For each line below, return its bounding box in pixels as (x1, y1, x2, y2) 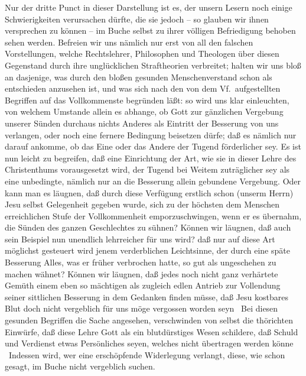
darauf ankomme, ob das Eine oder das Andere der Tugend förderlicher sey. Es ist (5, 140, 301, 153)
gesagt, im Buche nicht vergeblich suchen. (5, 360, 155, 372)
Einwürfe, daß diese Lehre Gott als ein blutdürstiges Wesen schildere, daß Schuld (5, 325, 298, 338)
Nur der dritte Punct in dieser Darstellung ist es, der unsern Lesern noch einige (5, 1, 292, 13)
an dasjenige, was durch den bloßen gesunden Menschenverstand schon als (5, 70, 272, 83)
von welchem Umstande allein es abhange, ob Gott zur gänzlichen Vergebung (5, 105, 284, 118)
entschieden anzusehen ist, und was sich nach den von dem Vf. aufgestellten (5, 82, 281, 95)
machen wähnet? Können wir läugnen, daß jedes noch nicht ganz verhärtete (5, 267, 278, 280)
